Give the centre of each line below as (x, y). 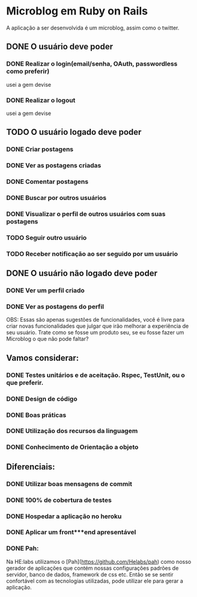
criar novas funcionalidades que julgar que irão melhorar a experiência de (98, 326)
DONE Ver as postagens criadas (54, 166)
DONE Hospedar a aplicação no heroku (64, 516)
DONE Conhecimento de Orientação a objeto (72, 447)
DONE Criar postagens (40, 149)
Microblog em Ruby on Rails (77, 11)
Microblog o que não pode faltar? (47, 339)
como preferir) (28, 72)
